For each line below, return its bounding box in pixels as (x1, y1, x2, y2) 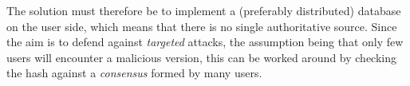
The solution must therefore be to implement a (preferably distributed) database (6, 2, 401, 18)
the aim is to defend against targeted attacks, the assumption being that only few (6, 33, 404, 50)
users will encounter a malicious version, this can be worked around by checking (6, 49, 397, 65)
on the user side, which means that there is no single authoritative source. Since (6, 18, 397, 34)
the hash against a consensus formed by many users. (6, 64, 262, 81)
